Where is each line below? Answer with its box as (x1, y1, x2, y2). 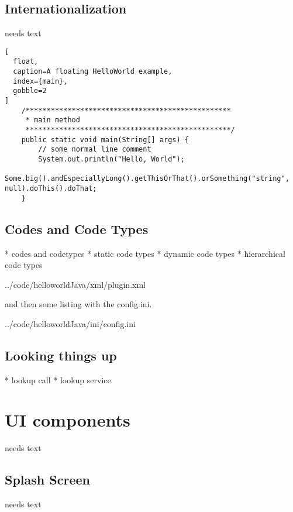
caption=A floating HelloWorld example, (13, 67, 173, 76)
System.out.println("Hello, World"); (38, 155, 185, 164)
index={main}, (13, 77, 68, 85)
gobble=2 (13, 87, 47, 95)
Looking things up (5, 346, 117, 364)
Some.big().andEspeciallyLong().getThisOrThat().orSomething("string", (5, 174, 289, 183)
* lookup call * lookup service (5, 373, 111, 386)
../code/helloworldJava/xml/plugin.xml (5, 278, 146, 290)
